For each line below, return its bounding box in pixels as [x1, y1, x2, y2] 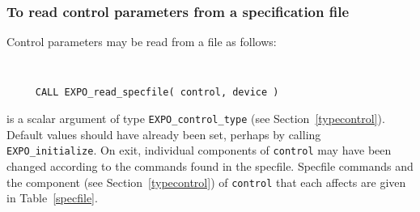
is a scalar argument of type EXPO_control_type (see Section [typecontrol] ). [6, 110, 385, 127]
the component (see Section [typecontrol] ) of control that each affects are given [6, 173, 406, 190]
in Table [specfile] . [6, 189, 98, 206]
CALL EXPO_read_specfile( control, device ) [35, 87, 279, 99]
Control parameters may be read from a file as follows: [6, 33, 277, 50]
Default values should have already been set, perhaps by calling [6, 125, 321, 142]
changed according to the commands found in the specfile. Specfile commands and [6, 158, 414, 175]
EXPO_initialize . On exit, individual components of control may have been [6, 142, 392, 159]
